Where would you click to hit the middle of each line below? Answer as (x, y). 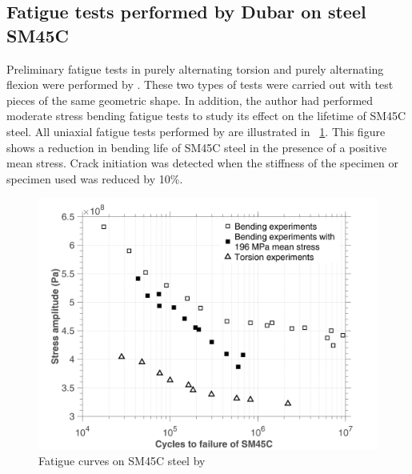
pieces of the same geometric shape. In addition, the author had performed (190, 100)
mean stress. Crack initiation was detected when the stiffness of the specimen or (202, 163)
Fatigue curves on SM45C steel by (122, 460)
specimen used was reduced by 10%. (95, 178)
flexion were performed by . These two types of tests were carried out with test (200, 84)
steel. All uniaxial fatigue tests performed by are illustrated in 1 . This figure (196, 131)
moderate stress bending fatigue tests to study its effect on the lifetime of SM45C (206, 116)
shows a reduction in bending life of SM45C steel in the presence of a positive (197, 147)
